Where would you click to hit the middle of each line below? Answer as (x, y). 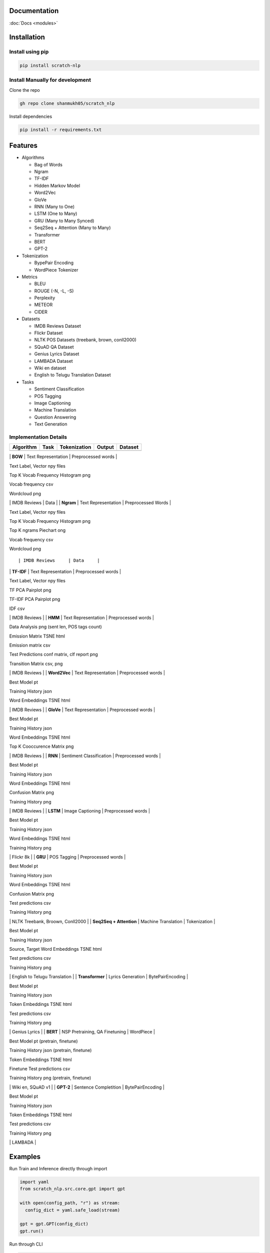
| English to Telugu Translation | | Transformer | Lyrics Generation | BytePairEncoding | (99, 977)
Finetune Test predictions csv (40, 1069)
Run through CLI (26, 1244)
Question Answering (55, 417)
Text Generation (51, 424)
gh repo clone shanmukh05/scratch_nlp (67, 103)
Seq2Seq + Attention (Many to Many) (72, 228)
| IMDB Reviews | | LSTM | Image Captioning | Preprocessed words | (79, 811)
